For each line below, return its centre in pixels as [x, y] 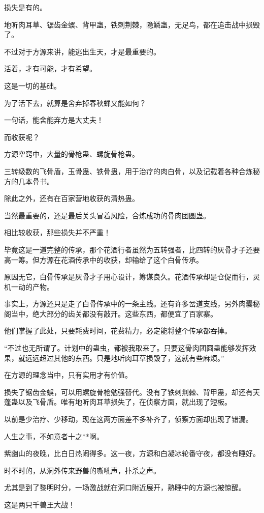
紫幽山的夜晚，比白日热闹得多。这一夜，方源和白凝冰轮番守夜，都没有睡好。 [132, 453]
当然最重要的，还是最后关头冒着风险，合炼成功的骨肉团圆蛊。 [107, 215]
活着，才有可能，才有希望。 [50, 68]
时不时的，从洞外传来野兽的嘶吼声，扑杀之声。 [82, 470]
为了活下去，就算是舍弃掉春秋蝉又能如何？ [75, 103]
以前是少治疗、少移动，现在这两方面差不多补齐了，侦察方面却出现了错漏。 [128, 419]
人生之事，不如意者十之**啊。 [54, 436]
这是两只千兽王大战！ [40, 504]
